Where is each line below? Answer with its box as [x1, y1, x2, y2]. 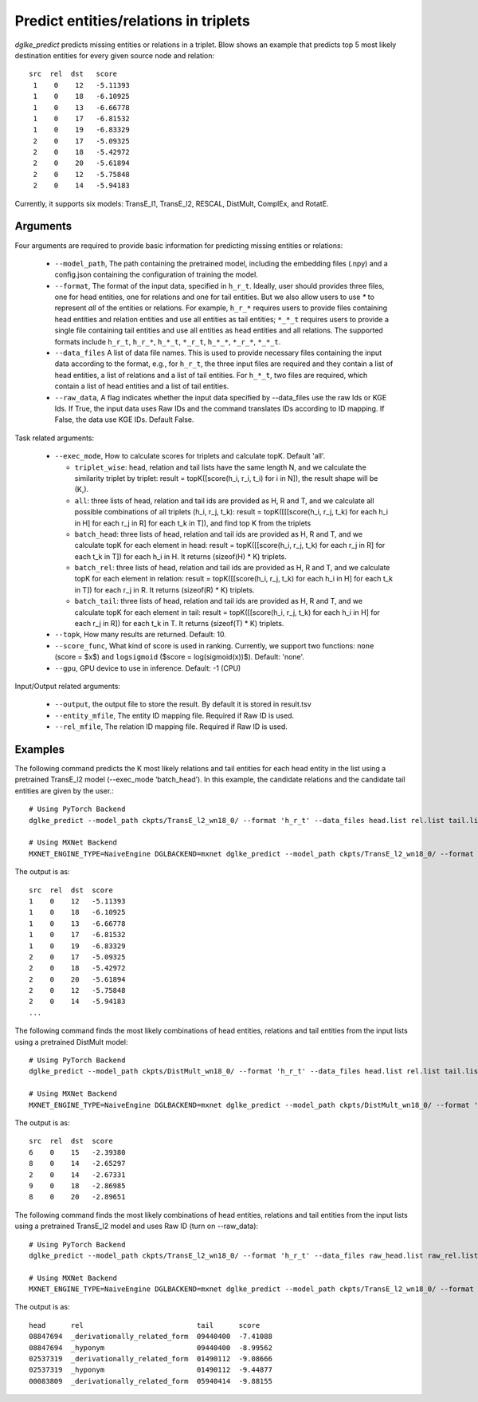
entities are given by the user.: [14, 786, 115, 795]
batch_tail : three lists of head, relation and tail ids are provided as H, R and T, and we [74, 597, 362, 606]
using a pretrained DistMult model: [14, 1037, 128, 1046]
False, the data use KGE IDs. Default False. [54, 415, 194, 424]
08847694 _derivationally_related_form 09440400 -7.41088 [29, 1332, 272, 1341]
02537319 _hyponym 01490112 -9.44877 [29, 1365, 272, 1375]
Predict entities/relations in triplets [14, 12, 250, 30]
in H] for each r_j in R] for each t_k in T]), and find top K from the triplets [74, 518, 311, 528]
